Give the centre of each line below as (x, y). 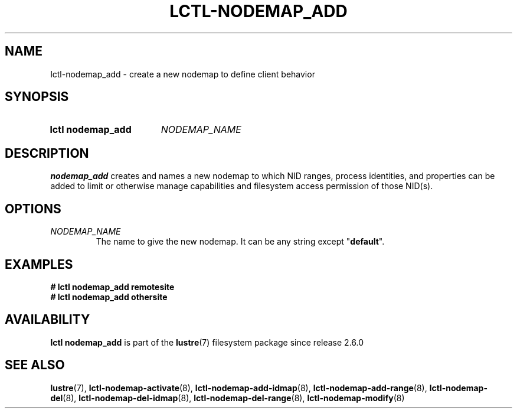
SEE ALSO (35, 365)
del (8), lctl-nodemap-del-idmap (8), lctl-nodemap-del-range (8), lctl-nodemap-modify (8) (228, 398)
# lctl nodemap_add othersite (109, 297)
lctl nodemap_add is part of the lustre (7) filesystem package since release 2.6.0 (207, 342)
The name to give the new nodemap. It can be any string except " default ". (240, 242)
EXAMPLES (39, 264)
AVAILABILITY (48, 320)
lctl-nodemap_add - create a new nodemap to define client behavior (183, 74)
